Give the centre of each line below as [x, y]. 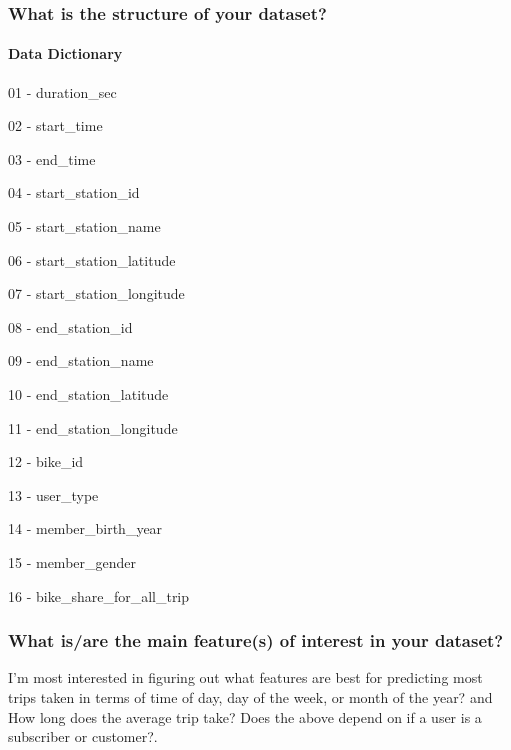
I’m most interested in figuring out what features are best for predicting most [245, 677]
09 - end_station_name [81, 360]
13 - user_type [53, 494]
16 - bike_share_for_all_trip [99, 595]
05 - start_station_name [84, 226]
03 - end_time [52, 158]
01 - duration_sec [62, 91]
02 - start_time [55, 125]
